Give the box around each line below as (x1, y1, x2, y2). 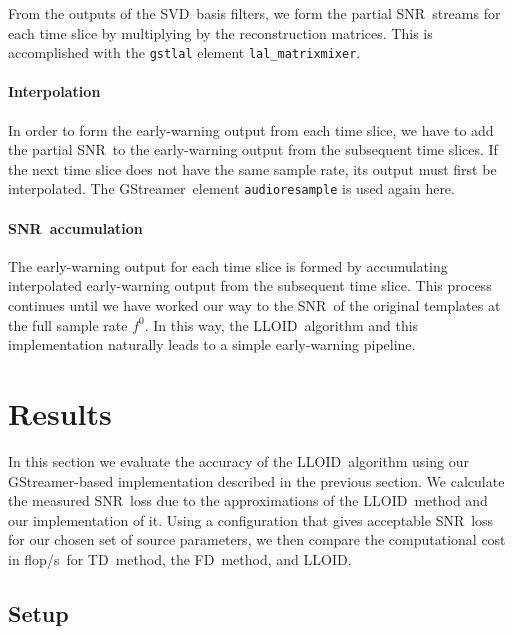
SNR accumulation (8, 217, 143, 238)
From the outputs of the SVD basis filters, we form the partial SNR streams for (8, 3, 501, 23)
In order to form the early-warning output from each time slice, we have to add (8, 119, 494, 140)
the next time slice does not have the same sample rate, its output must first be (8, 158, 497, 179)
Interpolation (8, 81, 101, 102)
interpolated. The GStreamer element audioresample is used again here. (8, 178, 455, 199)
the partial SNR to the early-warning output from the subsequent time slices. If (8, 139, 498, 160)
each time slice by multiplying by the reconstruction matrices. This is (8, 22, 433, 43)
